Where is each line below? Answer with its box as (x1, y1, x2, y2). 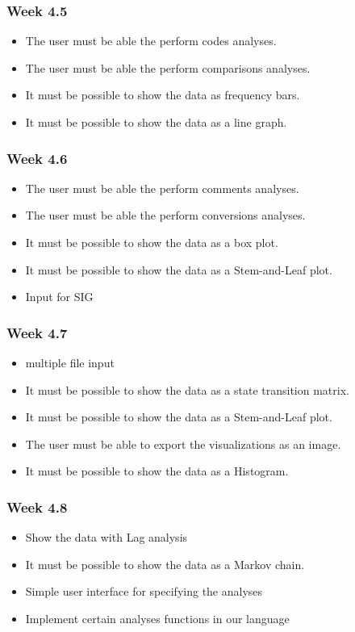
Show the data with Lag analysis (25, 529, 188, 546)
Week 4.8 (6, 496, 68, 517)
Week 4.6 (6, 148, 68, 168)
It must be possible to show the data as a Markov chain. (25, 555, 305, 572)
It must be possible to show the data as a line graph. (25, 114, 287, 130)
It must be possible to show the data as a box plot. (25, 234, 278, 250)
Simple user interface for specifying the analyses (25, 583, 263, 600)
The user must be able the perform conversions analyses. (25, 207, 306, 224)
